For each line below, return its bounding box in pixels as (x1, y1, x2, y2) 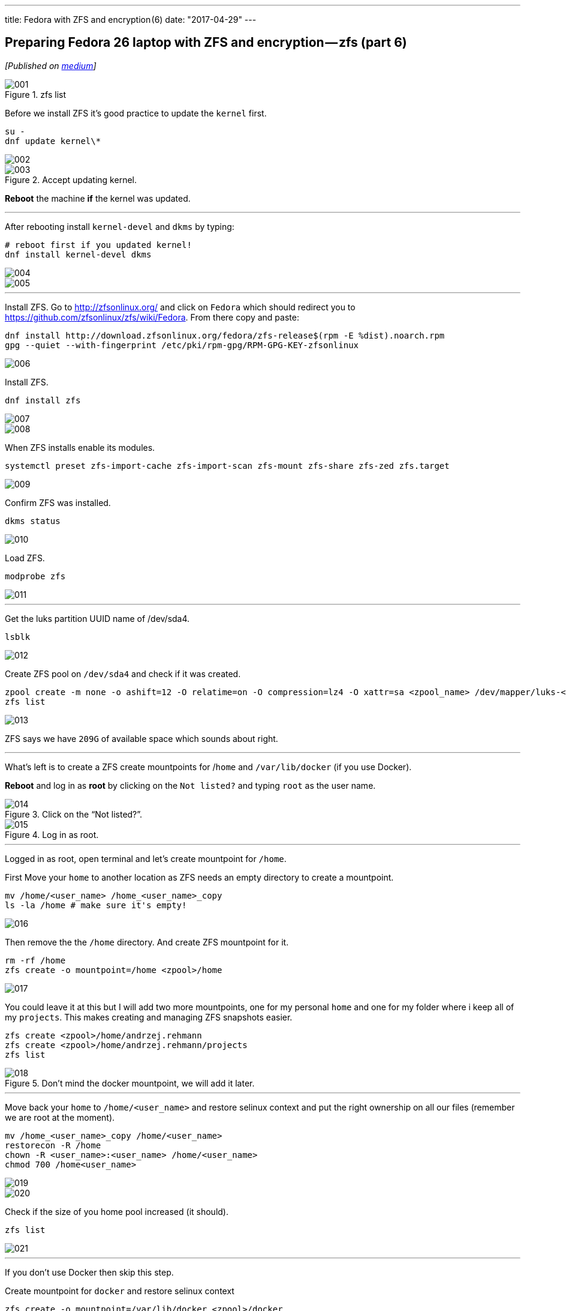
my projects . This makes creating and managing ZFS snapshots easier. (5, 1011, 293, 1022)
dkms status (5, 516, 61, 526)
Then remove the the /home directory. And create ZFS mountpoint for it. (5, 936, 289, 947)
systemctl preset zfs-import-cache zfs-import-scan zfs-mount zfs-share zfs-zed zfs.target (5, 460, 450, 471)
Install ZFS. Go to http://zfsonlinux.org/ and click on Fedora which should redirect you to (5, 301, 356, 312)
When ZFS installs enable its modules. (5, 442, 155, 453)
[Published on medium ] (5, 60, 97, 71)
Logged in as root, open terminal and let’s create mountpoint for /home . (5, 853, 287, 864)
